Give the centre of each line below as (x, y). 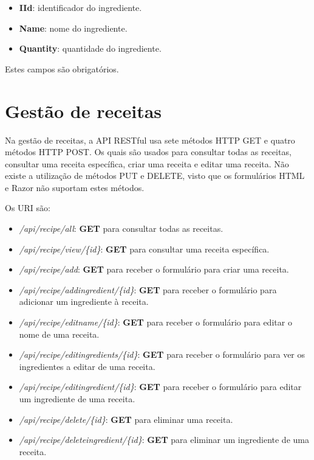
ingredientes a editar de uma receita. (87, 366)
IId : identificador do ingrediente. (80, 7)
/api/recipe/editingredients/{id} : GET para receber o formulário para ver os (162, 354)
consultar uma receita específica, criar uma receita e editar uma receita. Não (147, 163)
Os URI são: (28, 208)
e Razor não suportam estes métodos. (75, 187)
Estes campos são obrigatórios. (62, 68)
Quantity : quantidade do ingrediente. (90, 48)
